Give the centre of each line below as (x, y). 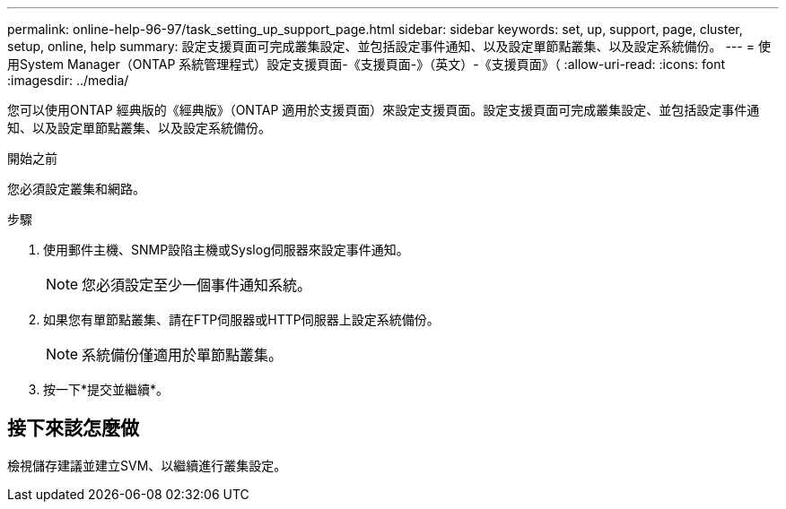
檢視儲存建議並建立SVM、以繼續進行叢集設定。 (147, 465)
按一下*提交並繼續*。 (106, 389)
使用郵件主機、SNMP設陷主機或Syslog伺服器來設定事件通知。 (226, 250)
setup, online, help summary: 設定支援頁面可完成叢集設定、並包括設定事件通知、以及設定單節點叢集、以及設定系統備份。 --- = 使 (389, 46)
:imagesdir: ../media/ (68, 80)
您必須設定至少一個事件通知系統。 (197, 285)
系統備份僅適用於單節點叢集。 (183, 355)
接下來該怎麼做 (73, 428)
